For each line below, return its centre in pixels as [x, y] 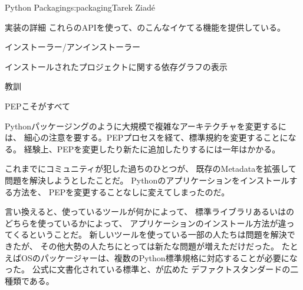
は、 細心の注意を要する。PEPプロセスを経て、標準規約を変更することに [146, 137]
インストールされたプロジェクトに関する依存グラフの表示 [116, 66]
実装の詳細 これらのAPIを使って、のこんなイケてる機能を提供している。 [145, 27]
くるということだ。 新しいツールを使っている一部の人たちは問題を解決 [150, 234]
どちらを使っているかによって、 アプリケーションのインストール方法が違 [146, 223]
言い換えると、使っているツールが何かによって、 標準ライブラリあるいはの [149, 211]
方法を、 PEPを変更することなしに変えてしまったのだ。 [121, 191]
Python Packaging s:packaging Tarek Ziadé [80, 7]
